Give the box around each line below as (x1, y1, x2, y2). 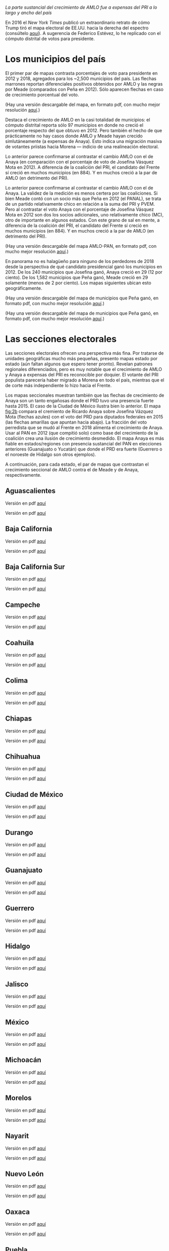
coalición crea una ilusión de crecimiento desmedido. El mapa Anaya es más (5, 435, 164, 441)
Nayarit (5, 1132, 29, 1141)
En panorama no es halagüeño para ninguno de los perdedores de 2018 (5, 258, 154, 264)
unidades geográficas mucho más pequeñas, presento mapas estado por (5, 355, 158, 361)
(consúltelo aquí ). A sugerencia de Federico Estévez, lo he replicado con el (5, 30, 161, 36)
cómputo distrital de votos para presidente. (5, 35, 95, 42)
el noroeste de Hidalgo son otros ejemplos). (5, 451, 96, 458)
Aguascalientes (5, 486, 55, 496)
